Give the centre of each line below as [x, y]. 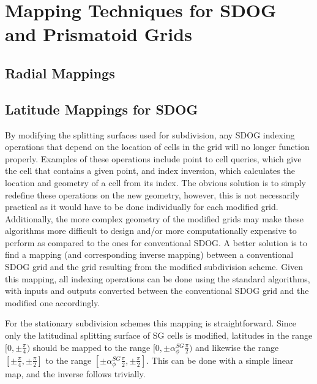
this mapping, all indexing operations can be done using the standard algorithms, [158, 278]
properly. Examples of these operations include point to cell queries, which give [153, 158]
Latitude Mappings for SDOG [102, 109]
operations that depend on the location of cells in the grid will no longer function [157, 147]
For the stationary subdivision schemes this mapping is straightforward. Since [151, 323]
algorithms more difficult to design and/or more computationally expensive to [151, 231]
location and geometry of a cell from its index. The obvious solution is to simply [156, 182]
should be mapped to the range [91, 347]
